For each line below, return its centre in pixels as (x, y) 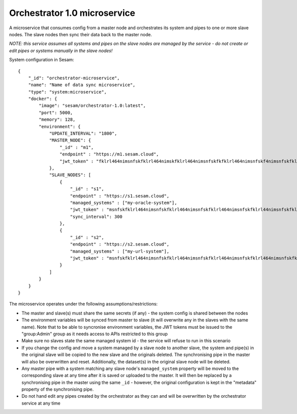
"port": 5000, (56, 112)
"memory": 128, (57, 120)
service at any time (41, 403)
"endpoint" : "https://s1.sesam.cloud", (120, 196)
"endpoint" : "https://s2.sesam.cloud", (120, 244)
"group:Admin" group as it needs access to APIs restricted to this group (95, 334)
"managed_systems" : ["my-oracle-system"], (124, 203)
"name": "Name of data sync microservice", (82, 85)
